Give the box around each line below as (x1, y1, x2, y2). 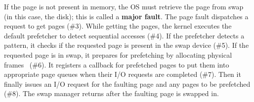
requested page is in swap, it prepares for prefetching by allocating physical (4, 49, 232, 60)
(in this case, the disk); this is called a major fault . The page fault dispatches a (4, 11, 249, 21)
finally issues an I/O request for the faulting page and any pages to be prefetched (4, 78, 251, 89)
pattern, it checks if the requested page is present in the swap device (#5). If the (4, 40, 249, 50)
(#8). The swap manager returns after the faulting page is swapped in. (4, 88, 219, 99)
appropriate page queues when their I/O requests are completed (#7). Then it (4, 69, 241, 79)
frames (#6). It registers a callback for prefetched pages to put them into (4, 59, 229, 69)
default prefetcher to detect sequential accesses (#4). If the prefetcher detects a (4, 30, 245, 40)
